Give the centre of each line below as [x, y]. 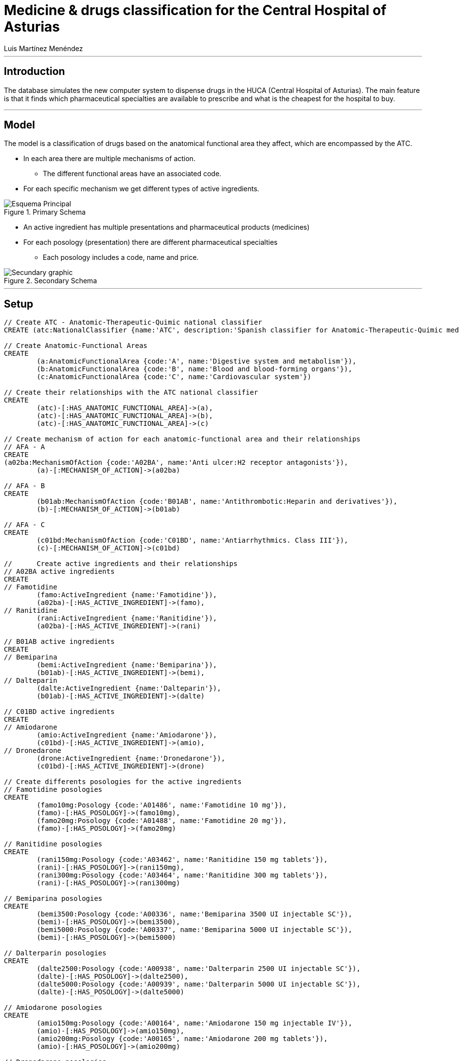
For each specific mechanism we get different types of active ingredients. [141, 189]
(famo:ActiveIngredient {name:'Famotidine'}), [127, 595]
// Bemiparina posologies [53, 899]
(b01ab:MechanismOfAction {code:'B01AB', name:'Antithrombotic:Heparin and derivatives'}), [217, 502]
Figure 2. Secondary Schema [51, 281]
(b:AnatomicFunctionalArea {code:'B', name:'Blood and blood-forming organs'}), [194, 369]
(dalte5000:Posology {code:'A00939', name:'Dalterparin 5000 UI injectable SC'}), [199, 984]
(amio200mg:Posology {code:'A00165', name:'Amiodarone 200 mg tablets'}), [182, 1039]
